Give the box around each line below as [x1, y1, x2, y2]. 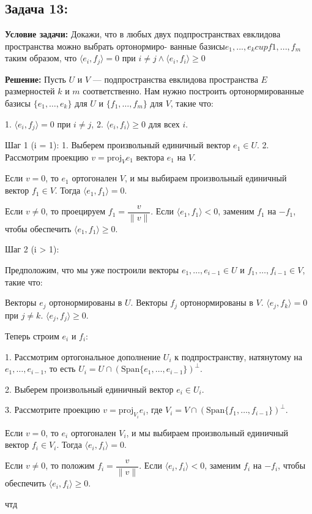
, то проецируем [45, 205, 106, 217]
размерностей [5, 85, 55, 97]
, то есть [44, 362, 76, 375]
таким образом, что [5, 51, 77, 64]
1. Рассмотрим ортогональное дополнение [5, 350, 161, 363]
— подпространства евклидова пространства [92, 72, 258, 85]
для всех [148, 117, 180, 130]
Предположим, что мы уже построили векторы [5, 263, 179, 276]
